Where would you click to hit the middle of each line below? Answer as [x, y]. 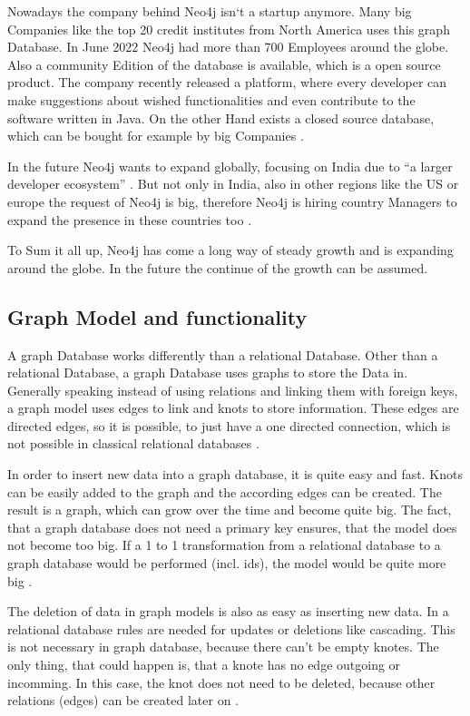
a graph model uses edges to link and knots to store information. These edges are [233, 408]
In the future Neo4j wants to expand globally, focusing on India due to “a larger [230, 166]
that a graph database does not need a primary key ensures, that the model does [232, 527]
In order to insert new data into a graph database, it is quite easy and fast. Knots [235, 474]
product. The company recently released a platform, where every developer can [227, 82]
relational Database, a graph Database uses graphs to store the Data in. [208, 373]
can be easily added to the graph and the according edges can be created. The [225, 491]
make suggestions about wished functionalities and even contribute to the [211, 99]
